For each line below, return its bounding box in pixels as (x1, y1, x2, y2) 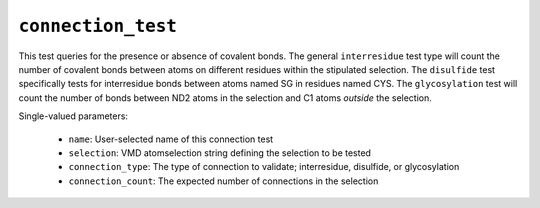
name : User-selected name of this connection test (68, 133, 274, 145)
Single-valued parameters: (18, 110, 129, 122)
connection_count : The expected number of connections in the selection (68, 175, 379, 187)
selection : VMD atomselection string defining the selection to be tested (68, 146, 372, 159)
